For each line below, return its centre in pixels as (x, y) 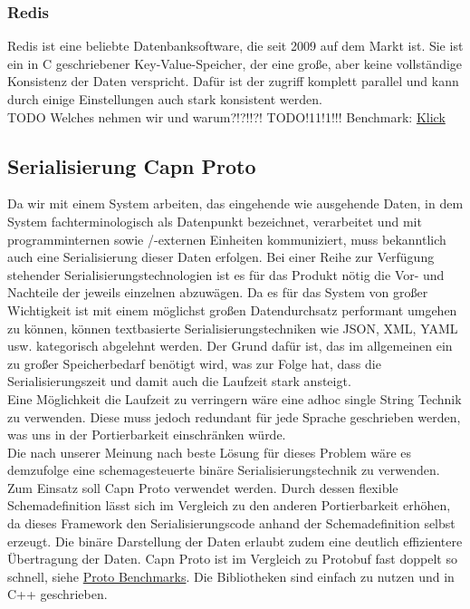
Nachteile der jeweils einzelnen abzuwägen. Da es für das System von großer (218, 292)
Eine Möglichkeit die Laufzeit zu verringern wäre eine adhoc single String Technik (235, 398)
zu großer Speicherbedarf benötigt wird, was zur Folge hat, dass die (194, 363)
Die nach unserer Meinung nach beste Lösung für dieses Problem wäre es (210, 452)
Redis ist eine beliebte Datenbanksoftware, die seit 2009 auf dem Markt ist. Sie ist (235, 46)
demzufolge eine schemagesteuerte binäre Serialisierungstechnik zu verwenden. (224, 470)
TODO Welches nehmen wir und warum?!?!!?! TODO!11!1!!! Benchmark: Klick (226, 116)
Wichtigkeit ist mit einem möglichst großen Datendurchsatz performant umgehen (232, 309)
